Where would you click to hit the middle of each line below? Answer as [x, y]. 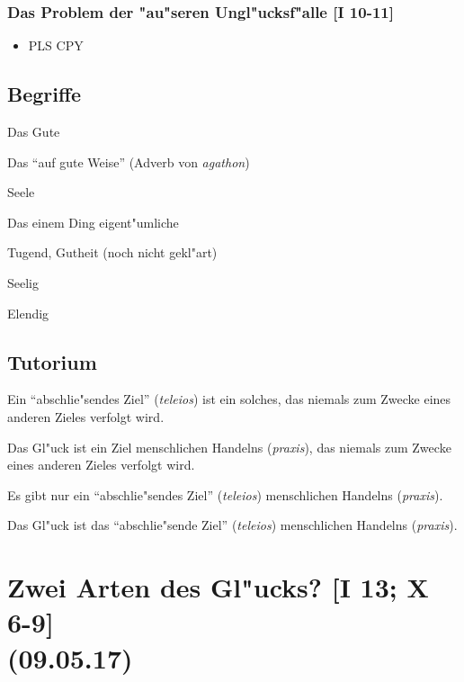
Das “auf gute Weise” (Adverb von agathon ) [129, 162]
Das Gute [34, 132]
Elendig [28, 313]
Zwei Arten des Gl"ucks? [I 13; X [218, 587]
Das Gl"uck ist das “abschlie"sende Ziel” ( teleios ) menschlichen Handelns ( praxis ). [232, 525]
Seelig [23, 282]
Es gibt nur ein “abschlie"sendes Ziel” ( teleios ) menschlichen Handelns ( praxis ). [225, 494]
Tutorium [52, 361]
